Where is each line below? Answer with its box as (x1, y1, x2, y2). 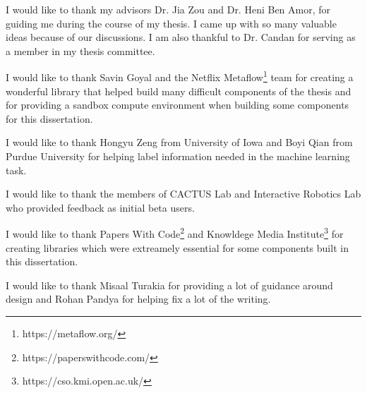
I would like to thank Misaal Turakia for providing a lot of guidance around (6, 277, 333, 292)
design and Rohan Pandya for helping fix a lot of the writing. (6, 291, 271, 306)
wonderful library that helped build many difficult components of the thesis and (6, 83, 351, 98)
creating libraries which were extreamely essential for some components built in (6, 240, 349, 255)
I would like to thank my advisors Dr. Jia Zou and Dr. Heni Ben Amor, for (6, 2, 331, 16)
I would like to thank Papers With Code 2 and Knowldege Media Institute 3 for (6, 224, 344, 241)
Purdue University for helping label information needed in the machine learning (6, 149, 350, 163)
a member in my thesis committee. (6, 43, 155, 58)
